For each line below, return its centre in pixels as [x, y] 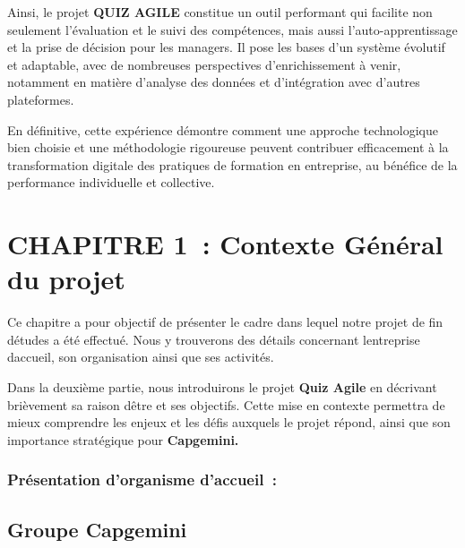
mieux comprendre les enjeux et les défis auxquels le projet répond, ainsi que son [229, 422]
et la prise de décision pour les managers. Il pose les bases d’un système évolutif [226, 47]
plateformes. [41, 99]
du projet [66, 279]
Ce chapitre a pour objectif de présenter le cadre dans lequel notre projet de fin [225, 322]
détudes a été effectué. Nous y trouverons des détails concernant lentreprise [214, 339]
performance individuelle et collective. [111, 182]
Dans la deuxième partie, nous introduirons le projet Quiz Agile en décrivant [222, 387]
